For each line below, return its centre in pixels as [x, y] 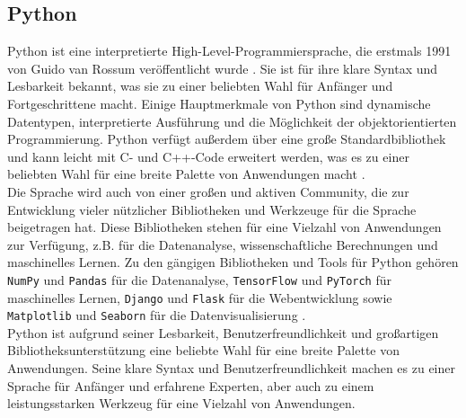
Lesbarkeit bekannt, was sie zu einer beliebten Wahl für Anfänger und [200, 86]
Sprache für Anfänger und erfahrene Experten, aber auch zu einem [191, 385]
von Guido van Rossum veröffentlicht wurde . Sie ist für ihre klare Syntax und [223, 68]
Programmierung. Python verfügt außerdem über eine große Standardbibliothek [227, 139]
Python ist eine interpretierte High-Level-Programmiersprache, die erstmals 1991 [229, 51]
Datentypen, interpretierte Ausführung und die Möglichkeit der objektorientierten [232, 121]
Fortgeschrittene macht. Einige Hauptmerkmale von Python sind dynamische [219, 103]
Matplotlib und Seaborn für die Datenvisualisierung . [157, 315]
